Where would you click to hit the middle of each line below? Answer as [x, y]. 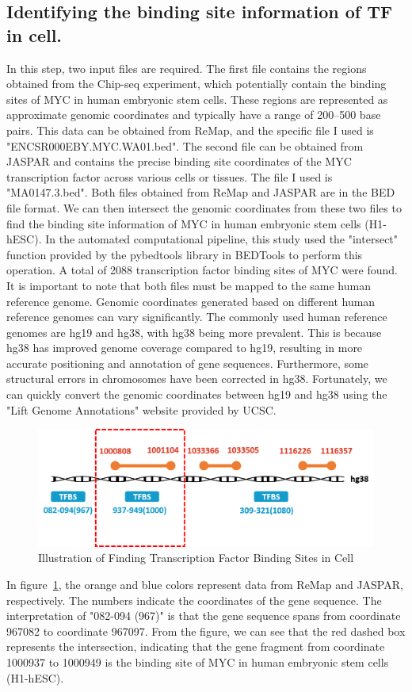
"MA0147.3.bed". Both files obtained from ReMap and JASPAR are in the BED [201, 192]
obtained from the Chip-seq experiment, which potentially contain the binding [196, 84]
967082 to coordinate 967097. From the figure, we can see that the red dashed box [206, 631]
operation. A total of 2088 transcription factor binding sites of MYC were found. [202, 270]
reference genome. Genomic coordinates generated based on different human [191, 301]
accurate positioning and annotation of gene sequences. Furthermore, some [187, 363]
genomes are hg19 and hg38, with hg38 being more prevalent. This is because [194, 332]
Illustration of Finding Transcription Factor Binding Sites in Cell [196, 558]
